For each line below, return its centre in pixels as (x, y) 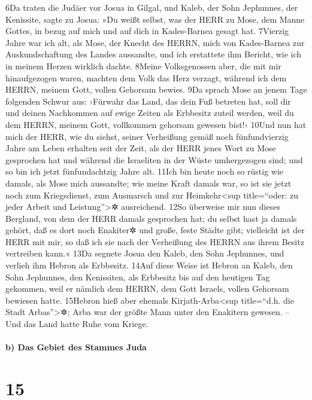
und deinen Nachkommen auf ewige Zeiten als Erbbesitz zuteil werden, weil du (150, 113)
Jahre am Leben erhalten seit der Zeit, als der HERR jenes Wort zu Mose (141, 148)
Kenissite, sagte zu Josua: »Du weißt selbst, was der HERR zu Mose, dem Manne (155, 19)
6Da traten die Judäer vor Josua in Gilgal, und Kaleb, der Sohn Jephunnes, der (152, 7)
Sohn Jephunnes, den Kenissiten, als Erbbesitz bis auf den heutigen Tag (138, 277)
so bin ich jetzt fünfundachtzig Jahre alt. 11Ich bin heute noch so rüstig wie (145, 171)
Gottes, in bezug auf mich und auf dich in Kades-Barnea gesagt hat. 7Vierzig (147, 31)
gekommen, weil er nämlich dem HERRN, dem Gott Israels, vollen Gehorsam (147, 288)
